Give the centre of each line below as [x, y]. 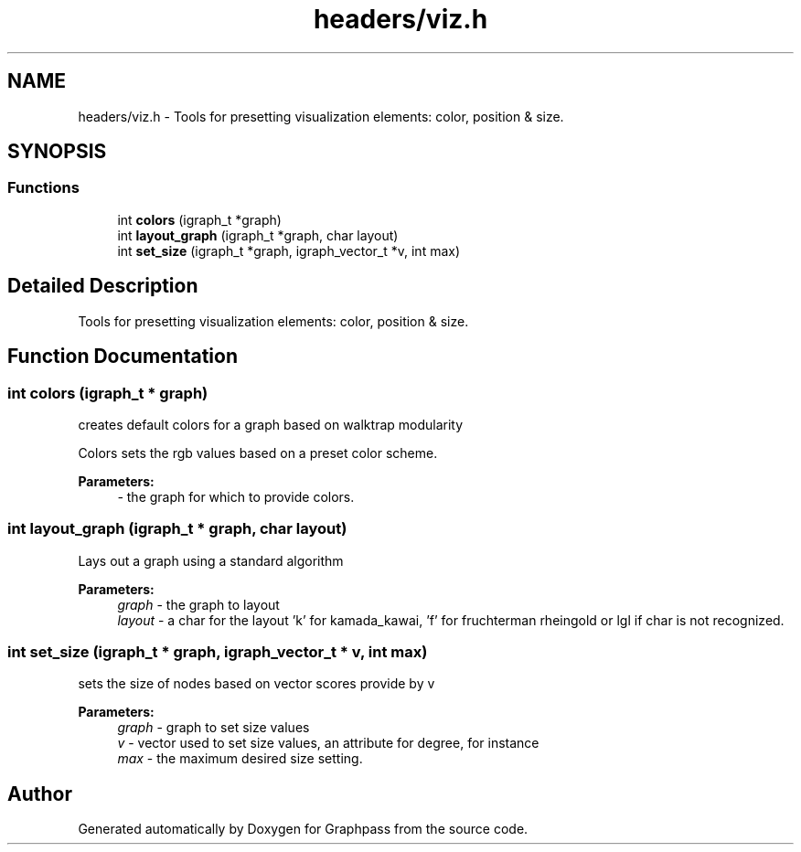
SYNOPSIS [57, 152]
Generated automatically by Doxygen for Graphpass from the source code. [303, 829]
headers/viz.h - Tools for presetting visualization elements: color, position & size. [321, 116]
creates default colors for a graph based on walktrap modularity [271, 424]
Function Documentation [123, 357]
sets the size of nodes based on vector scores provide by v [256, 684]
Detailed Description [103, 286]
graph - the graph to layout [198, 604]
